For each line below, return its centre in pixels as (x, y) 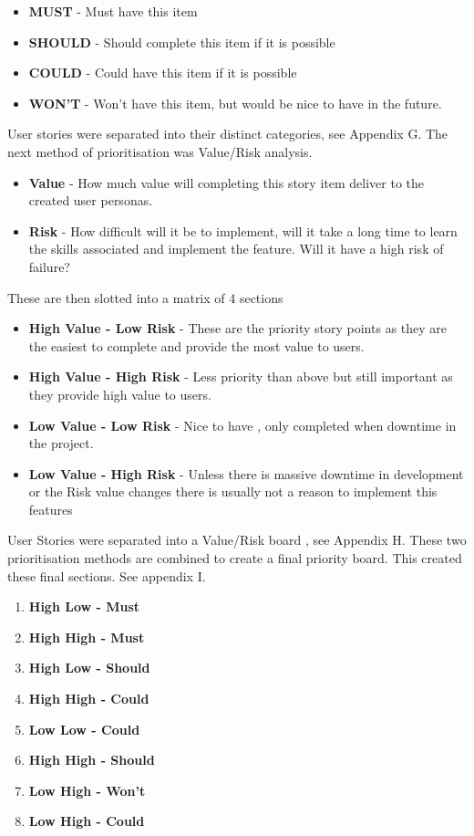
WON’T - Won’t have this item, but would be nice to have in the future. (235, 103)
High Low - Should (89, 668)
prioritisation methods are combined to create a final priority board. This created (235, 558)
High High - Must (87, 637)
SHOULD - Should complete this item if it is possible (182, 42)
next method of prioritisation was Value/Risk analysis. (160, 151)
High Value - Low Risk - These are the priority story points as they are (238, 328)
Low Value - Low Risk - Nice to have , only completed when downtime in (242, 425)
